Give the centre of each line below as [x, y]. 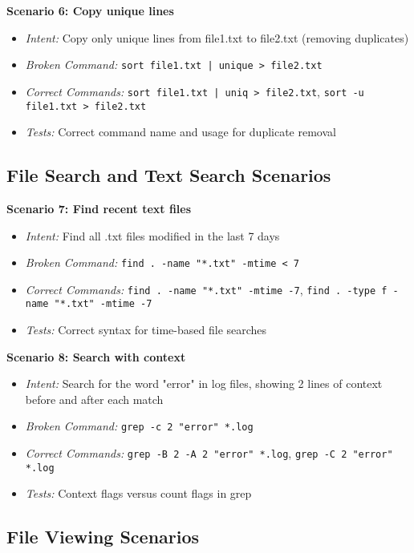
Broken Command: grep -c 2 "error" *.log [139, 426]
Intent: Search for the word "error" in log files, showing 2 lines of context [204, 383]
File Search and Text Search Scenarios [169, 175]
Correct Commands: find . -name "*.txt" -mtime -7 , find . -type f [206, 289]
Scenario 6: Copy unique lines [90, 10]
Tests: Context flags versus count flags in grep [138, 493]
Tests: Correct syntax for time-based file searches [146, 330]
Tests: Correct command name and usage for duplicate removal [181, 132]
